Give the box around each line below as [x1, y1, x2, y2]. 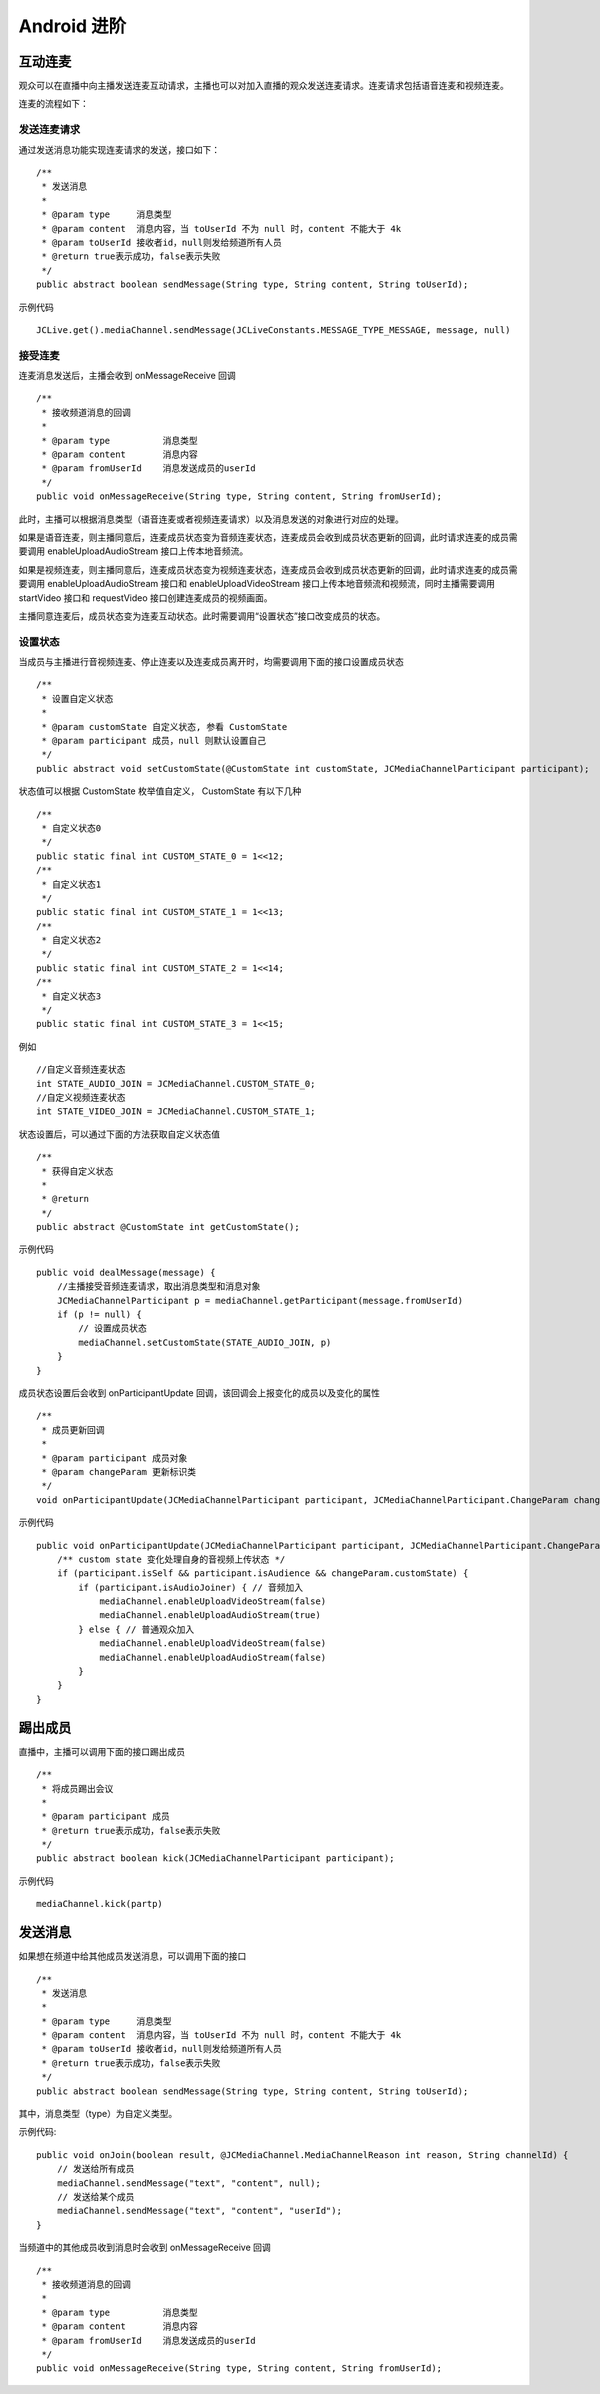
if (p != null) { [56, 1309, 142, 1320]
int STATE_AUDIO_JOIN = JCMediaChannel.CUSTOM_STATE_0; [36, 1078, 316, 1089]
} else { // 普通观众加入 [78, 1623, 195, 1635]
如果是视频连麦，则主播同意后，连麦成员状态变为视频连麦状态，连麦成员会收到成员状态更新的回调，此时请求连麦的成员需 [18, 563, 518, 575]
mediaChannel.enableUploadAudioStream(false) [99, 1651, 327, 1663]
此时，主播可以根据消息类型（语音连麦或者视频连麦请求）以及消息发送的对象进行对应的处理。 [18, 513, 404, 525]
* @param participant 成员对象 [41, 1452, 188, 1464]
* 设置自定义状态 [41, 693, 114, 704]
